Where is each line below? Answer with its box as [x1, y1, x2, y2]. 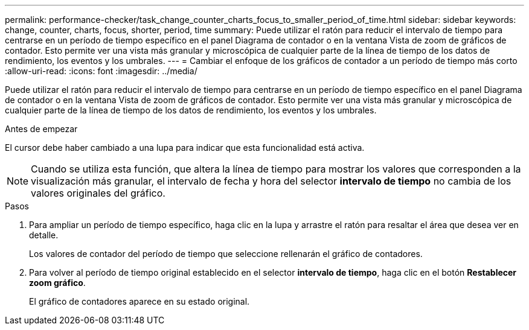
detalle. [29, 230, 59, 240]
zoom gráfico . [29, 278, 86, 288]
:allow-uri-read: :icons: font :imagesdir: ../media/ [5, 66, 197, 76]
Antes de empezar [5, 124, 78, 134]
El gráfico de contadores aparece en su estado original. [29, 296, 250, 306]
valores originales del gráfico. [31, 187, 165, 199]
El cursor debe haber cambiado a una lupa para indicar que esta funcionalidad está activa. [5, 142, 365, 153]
